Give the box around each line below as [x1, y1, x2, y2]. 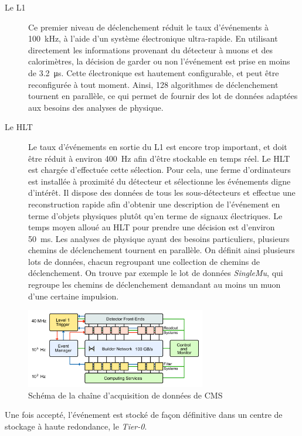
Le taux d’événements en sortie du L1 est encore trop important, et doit [28, 140, 287, 152]
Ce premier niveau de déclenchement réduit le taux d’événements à [28, 21, 269, 33]
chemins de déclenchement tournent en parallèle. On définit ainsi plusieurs [28, 244, 295, 256]
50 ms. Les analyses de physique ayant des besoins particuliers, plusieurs [28, 232, 290, 244]
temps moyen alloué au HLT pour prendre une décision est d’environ [28, 221, 275, 233]
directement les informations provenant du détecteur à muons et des [28, 43, 273, 56]
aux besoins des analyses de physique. [28, 101, 164, 113]
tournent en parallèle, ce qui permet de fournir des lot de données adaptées [28, 90, 298, 102]
